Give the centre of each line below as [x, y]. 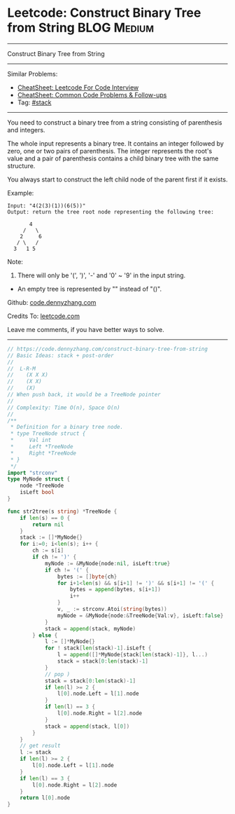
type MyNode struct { [39, 479]
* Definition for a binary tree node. [67, 427]
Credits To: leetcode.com [44, 316]
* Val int [31, 440]
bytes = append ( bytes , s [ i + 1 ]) [115, 590]
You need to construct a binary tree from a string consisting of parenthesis [115, 122]
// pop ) [57, 674]
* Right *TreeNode [43, 453]
